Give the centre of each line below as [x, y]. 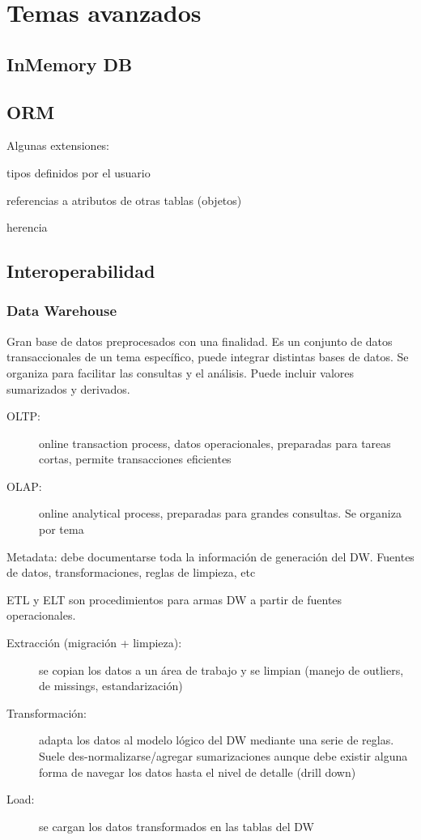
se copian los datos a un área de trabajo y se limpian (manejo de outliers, [221, 669]
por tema [62, 529]
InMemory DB [70, 64]
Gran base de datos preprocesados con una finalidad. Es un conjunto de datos [200, 341]
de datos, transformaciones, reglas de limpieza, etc [131, 572]
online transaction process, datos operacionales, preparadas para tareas [215, 443]
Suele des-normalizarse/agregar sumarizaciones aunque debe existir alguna [223, 756]
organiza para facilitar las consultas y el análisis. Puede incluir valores [181, 372]
